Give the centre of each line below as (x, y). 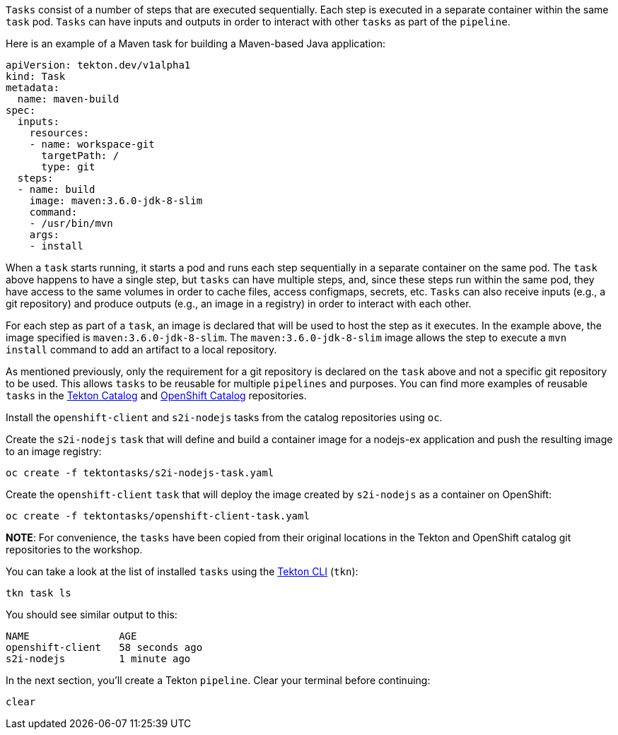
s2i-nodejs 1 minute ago (98, 659)
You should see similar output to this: (92, 615)
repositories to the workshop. (74, 549)
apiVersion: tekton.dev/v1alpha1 (98, 65)
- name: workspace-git (92, 144)
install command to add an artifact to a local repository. (141, 349)
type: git (68, 167)
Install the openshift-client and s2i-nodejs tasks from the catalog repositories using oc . (224, 417)
